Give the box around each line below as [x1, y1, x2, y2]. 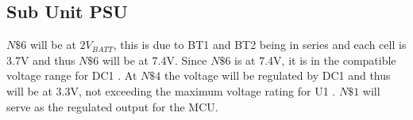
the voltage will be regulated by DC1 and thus [164, 67, 391, 84]
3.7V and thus [6, 51, 75, 68]
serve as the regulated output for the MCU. [6, 98, 218, 114]
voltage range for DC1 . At [6, 67, 137, 84]
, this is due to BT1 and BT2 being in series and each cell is [113, 36, 407, 53]
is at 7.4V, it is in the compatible [234, 51, 396, 68]
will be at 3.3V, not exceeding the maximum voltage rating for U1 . [6, 82, 336, 99]
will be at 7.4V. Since [102, 51, 207, 68]
